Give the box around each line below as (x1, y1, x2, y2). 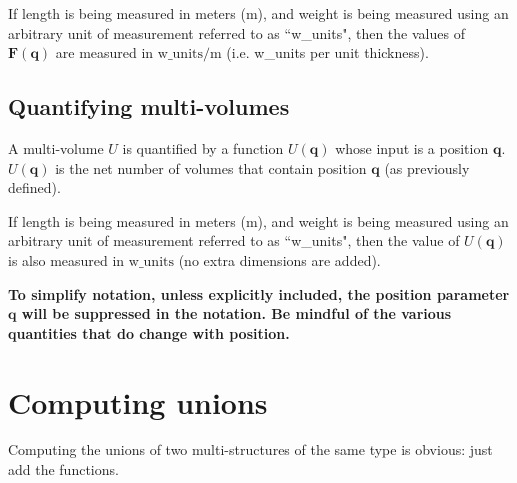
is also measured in (8, 249, 125, 270)
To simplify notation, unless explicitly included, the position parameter (8, 283, 510, 304)
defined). (8, 177, 61, 198)
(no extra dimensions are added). (178, 249, 381, 270)
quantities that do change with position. (8, 322, 290, 343)
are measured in (55, 42, 154, 63)
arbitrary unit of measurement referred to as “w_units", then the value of (8, 230, 460, 251)
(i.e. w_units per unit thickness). (226, 42, 429, 63)
